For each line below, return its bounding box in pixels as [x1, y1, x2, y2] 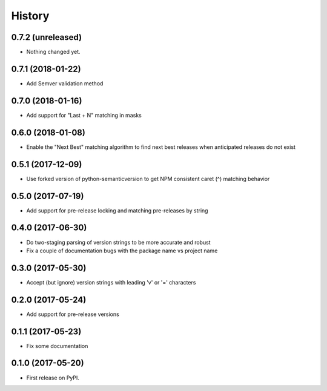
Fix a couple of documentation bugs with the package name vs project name [26, 247, 218, 254]
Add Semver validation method [26, 79, 104, 87]
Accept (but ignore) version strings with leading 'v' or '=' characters [26, 278, 196, 286]
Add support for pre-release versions [26, 310, 119, 318]
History [11, 9, 50, 22]
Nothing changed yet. [26, 48, 81, 56]
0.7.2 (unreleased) [11, 32, 82, 42]
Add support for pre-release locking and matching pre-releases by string [26, 206, 208, 214]
